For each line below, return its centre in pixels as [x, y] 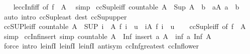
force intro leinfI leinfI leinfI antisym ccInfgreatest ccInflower [101, 46]
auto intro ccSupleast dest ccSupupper [65, 16]
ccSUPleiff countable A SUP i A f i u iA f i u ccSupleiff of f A [125, 26]
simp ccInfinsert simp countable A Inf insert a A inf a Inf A [107, 36]
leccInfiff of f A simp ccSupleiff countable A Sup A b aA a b [126, 6]
